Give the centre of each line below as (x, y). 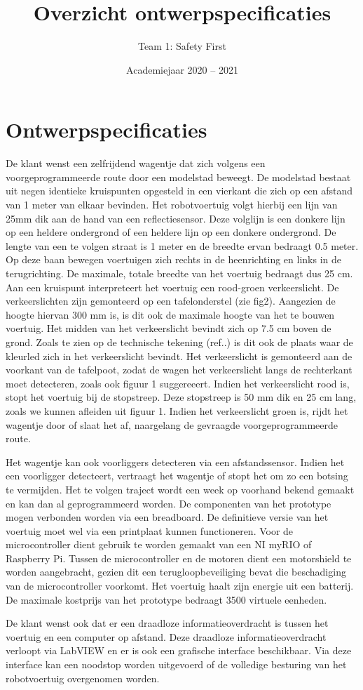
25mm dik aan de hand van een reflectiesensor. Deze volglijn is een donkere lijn (176, 218)
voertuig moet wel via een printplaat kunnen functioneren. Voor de (150, 530)
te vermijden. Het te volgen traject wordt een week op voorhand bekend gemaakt (180, 489)
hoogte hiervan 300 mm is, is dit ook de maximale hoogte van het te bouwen (170, 314)
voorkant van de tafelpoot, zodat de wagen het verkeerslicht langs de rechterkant (179, 370)
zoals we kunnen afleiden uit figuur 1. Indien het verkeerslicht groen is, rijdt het (177, 410)
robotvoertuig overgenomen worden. (83, 678)
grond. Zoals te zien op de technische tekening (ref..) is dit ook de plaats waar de (179, 341)
